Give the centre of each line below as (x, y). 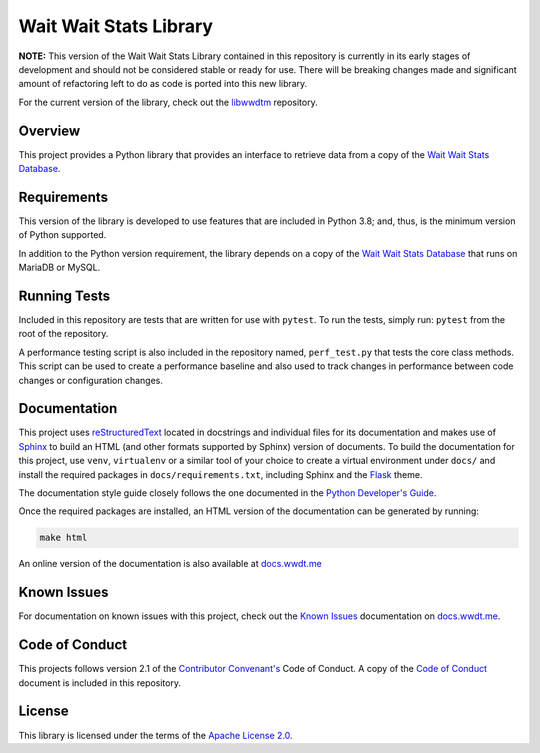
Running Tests (64, 295)
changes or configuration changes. (91, 380)
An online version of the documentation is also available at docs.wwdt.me (170, 564)
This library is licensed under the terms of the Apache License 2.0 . (155, 735)
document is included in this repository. (100, 682)
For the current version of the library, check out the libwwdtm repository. (168, 102)
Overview (49, 130)
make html (63, 538)
